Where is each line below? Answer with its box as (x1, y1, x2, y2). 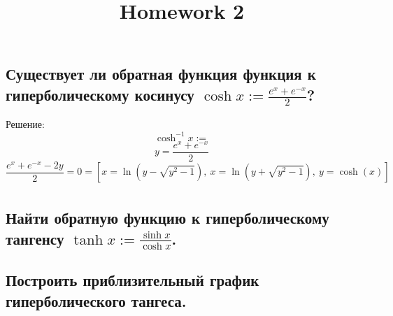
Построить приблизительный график (6, 269, 259, 291)
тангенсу (6, 227, 64, 249)
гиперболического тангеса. (6, 289, 187, 311)
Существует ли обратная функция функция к (6, 63, 316, 85)
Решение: (6, 117, 45, 131)
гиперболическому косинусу (6, 83, 194, 105)
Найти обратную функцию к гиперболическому (6, 207, 329, 229)
